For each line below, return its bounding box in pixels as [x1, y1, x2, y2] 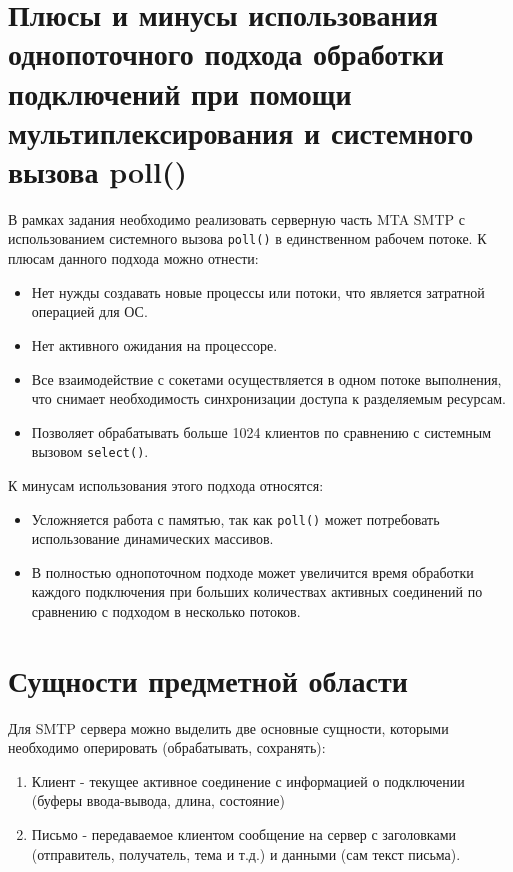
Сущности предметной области [8, 659, 408, 700]
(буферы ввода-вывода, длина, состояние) [31, 790, 285, 811]
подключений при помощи [8, 72, 352, 113]
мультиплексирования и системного [8, 111, 474, 152]
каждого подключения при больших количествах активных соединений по [31, 581, 483, 602]
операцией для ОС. [31, 301, 148, 322]
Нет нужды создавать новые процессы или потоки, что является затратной [31, 281, 485, 302]
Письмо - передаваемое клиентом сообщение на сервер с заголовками [31, 824, 456, 845]
